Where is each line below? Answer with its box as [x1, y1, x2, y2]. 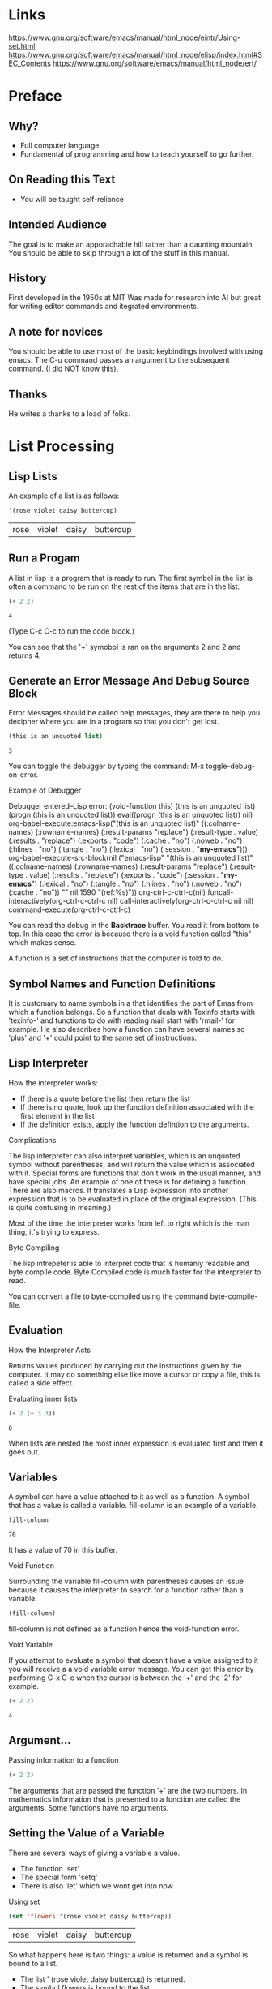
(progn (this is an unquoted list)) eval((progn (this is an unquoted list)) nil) [8, 810, 253, 820]
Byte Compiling [8, 1243, 60, 1252]
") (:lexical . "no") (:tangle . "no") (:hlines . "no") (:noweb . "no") [31, 879, 243, 889]
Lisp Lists [8, 469, 58, 483]
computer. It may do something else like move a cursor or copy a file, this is [8, 1369, 261, 1379]
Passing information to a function [8, 1755, 119, 1765]
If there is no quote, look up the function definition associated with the [19, 1102, 255, 1112]
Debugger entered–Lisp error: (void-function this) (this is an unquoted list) [8, 801, 256, 811]
